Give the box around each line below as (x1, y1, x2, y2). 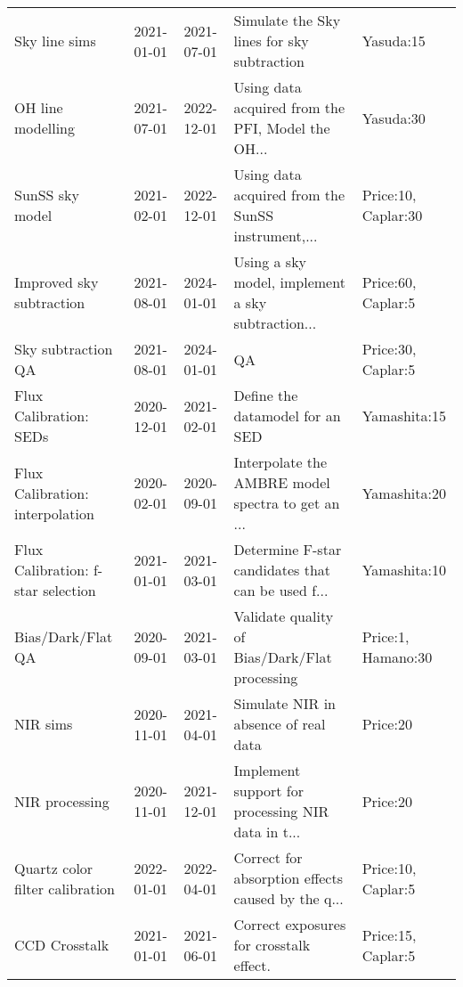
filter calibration (14, 877, 116, 899)
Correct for (233, 847, 303, 868)
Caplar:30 (361, 205, 423, 225)
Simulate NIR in (233, 693, 336, 714)
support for (233, 780, 304, 801)
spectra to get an (233, 493, 340, 513)
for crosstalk (233, 934, 311, 955)
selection (43, 580, 96, 600)
